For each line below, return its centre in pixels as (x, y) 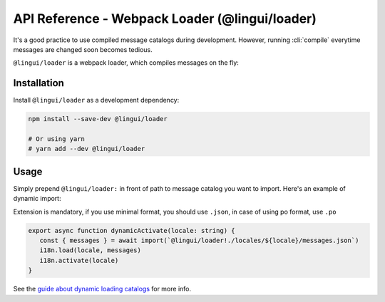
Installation (38, 83)
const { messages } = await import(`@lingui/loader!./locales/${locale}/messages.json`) (199, 241)
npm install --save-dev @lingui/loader (98, 119)
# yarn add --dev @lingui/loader (87, 149)
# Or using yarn (57, 139)
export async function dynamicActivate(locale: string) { (132, 230)
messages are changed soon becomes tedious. (83, 49)
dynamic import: (37, 199)
